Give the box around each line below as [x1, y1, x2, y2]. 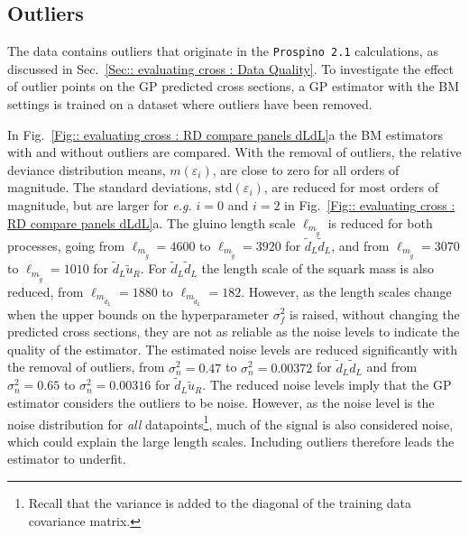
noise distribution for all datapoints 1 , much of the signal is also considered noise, [7, 411, 454, 433]
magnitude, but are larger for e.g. [7, 196, 192, 215]
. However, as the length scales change [241, 281, 452, 300]
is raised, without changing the [290, 304, 460, 323]
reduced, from [7, 281, 84, 300]
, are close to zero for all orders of [212, 160, 400, 179]
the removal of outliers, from [7, 357, 165, 376]
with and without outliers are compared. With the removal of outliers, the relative [7, 143, 462, 161]
